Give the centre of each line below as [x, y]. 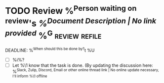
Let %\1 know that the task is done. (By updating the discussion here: [82, 65]
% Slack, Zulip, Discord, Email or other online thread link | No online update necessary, [85, 71]
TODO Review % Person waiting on [71, 10]
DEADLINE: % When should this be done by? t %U [50, 50]
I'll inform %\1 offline [30, 76]
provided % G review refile [53, 35]
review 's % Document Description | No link [81, 22]
